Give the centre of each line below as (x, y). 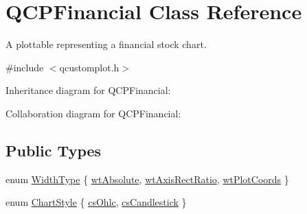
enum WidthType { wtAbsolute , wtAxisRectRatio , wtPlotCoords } (147, 179)
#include (25, 67)
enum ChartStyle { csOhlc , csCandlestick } (96, 202)
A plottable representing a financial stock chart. (106, 44)
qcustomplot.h (89, 67)
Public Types (54, 150)
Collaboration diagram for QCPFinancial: (93, 113)
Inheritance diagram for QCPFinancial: (88, 90)
